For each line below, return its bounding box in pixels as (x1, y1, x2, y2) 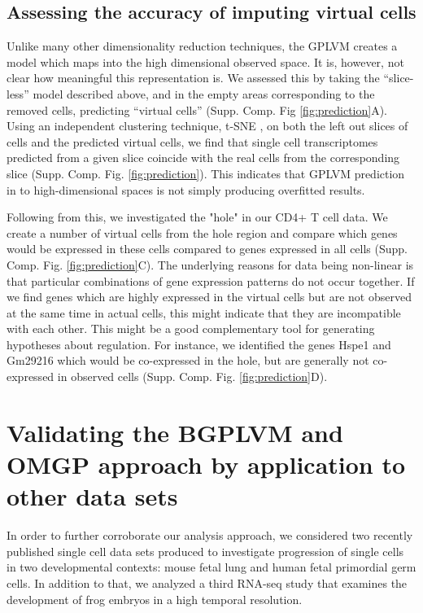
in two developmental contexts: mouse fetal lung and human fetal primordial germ (7, 558, 416, 576)
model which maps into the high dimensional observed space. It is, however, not (7, 53, 404, 70)
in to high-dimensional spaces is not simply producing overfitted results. (7, 181, 365, 198)
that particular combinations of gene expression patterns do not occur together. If (7, 272, 415, 289)
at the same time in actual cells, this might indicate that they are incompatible (7, 304, 401, 321)
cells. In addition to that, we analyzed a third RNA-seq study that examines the (7, 574, 408, 591)
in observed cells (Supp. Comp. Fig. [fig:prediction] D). (57, 368, 328, 385)
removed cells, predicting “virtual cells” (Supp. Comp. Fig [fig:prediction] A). (7, 101, 388, 118)
